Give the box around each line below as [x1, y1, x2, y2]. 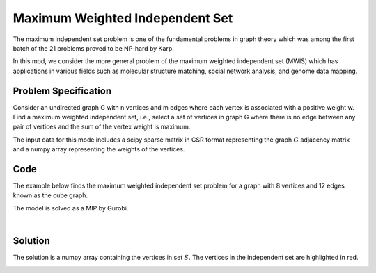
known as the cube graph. [13, 191, 88, 199]
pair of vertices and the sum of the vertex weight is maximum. [13, 122, 191, 131]
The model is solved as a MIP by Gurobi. [13, 204, 129, 212]
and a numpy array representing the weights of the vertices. [13, 145, 185, 154]
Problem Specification [13, 85, 111, 97]
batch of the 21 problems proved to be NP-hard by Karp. [13, 44, 174, 52]
